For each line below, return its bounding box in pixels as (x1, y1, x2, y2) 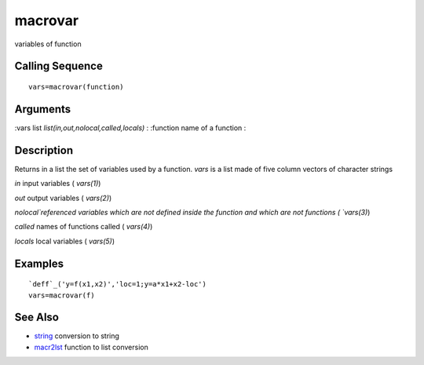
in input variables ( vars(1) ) (14, 179, 101, 188)
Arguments (14, 102, 71, 115)
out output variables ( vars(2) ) (14, 193, 112, 203)
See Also (14, 311, 59, 324)
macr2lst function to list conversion (34, 342, 148, 352)
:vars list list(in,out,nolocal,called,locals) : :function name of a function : (14, 122, 247, 133)
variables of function (14, 39, 82, 49)
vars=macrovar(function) (28, 82, 124, 91)
